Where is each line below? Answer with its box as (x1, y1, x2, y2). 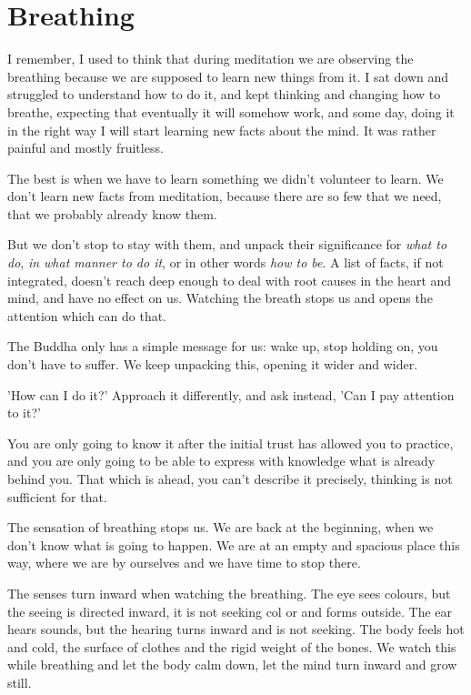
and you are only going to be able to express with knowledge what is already (7, 451, 436, 470)
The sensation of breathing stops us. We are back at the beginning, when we (7, 518, 434, 537)
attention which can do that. (7, 306, 167, 325)
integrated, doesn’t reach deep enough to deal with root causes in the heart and (7, 270, 452, 289)
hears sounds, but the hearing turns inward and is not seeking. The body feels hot (7, 619, 465, 639)
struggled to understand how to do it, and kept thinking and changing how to (7, 85, 441, 104)
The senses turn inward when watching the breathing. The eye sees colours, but (7, 583, 451, 602)
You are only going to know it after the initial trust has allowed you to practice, (7, 433, 454, 452)
